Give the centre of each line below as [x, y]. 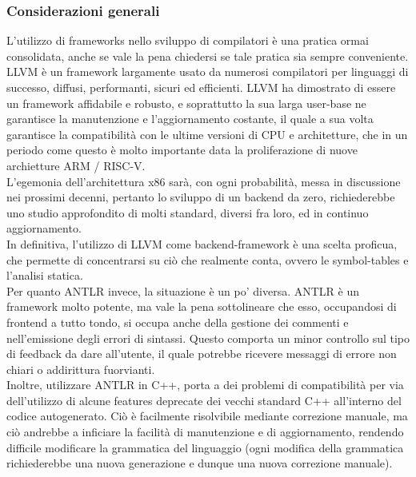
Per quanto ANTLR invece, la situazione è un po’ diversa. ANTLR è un [183, 290]
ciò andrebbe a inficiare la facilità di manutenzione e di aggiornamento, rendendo [205, 432]
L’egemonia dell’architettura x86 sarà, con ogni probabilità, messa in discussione [204, 181]
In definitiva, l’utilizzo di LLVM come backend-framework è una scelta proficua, [202, 243]
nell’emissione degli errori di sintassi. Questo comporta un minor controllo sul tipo [208, 338]
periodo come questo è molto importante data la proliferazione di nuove [182, 150]
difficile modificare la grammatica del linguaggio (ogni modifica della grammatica [205, 447]
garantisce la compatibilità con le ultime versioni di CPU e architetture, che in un [207, 134]
